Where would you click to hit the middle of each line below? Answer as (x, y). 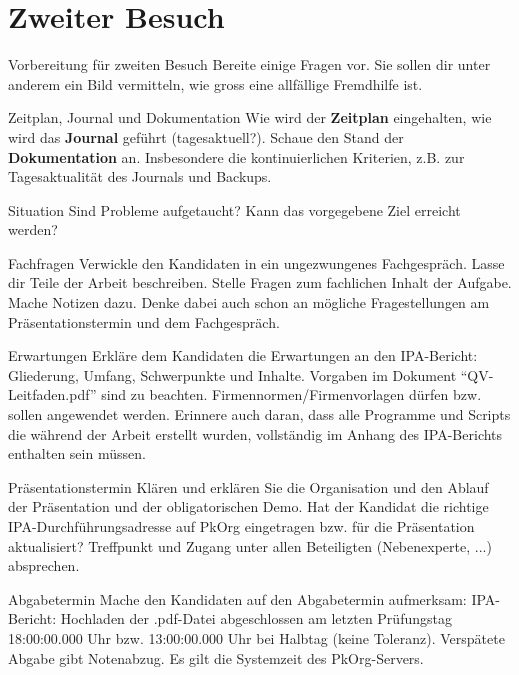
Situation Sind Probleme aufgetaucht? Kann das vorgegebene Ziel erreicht (234, 209)
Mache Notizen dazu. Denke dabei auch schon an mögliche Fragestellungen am (249, 302)
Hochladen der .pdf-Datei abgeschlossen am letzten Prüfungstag (256, 618)
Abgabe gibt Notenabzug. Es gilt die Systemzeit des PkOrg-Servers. (216, 657)
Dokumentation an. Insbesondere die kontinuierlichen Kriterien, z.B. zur (236, 156)
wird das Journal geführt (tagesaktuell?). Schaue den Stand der (206, 136)
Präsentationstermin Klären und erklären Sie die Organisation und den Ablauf (248, 486)
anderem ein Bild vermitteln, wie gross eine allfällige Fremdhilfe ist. (215, 83)
